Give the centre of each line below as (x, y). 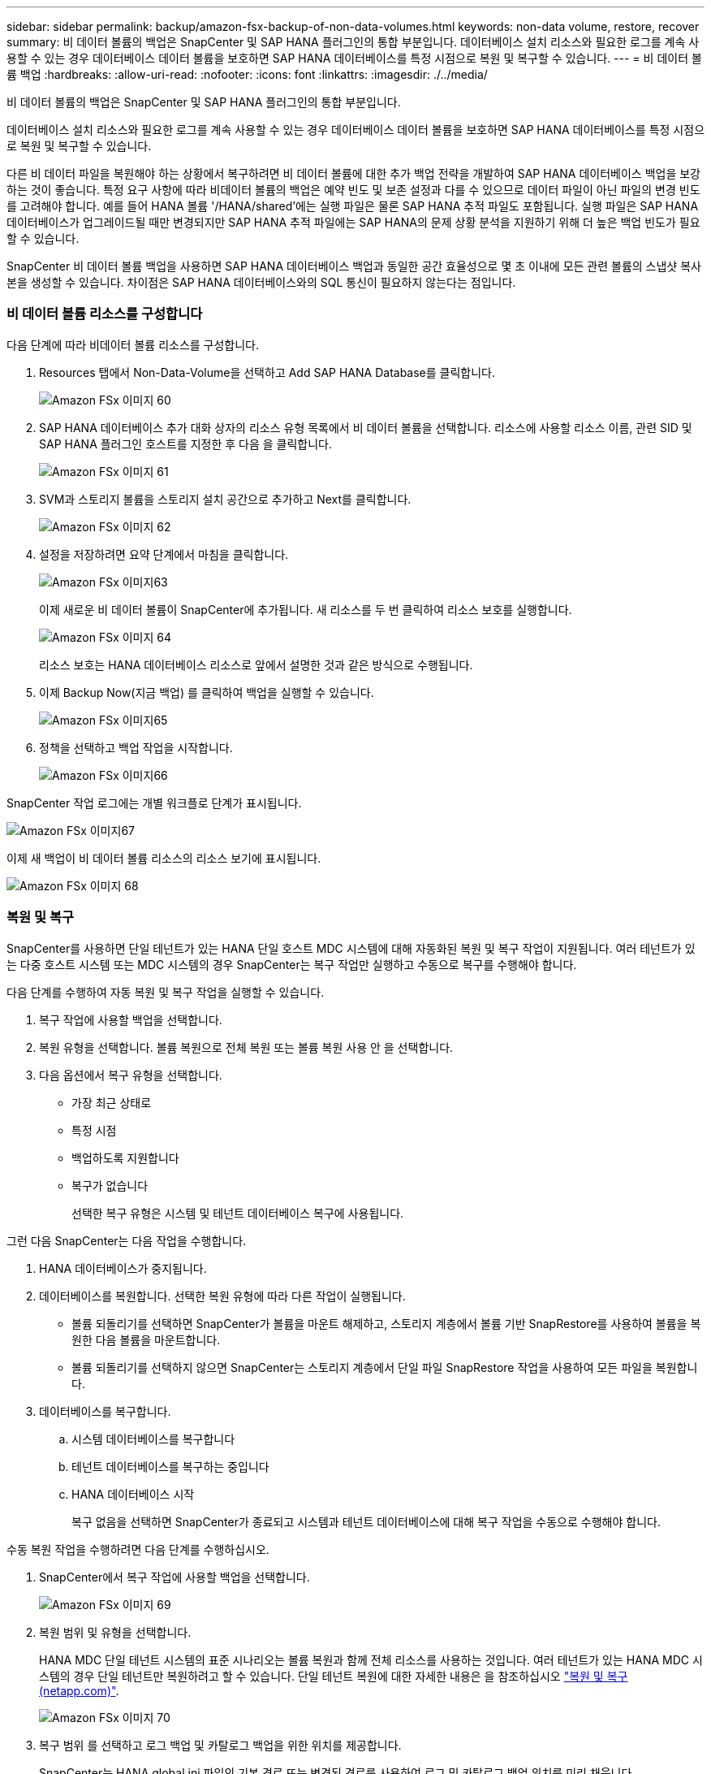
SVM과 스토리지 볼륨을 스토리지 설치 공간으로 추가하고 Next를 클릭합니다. (225, 499)
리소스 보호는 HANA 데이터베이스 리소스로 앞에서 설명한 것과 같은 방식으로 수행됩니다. (256, 664)
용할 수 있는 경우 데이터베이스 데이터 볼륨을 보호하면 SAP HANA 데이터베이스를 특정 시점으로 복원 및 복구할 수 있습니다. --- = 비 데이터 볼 (354, 58)
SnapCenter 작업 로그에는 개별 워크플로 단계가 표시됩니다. (154, 803)
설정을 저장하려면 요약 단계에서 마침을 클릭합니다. (164, 554)
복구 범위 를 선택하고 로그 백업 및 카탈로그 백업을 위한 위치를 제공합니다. (220, 1745)
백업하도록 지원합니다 (125, 1157)
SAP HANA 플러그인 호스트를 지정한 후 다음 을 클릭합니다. (185, 443)
